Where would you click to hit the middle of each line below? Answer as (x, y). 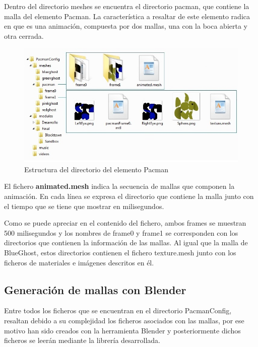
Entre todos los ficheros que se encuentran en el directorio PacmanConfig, (118, 310)
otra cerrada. (24, 36)
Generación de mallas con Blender (95, 289)
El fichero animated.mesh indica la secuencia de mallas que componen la (119, 186)
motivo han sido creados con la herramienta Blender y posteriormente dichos (122, 330)
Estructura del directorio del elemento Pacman (96, 169)
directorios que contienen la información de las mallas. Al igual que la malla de (126, 242)
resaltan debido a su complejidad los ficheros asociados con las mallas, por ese (124, 321)
